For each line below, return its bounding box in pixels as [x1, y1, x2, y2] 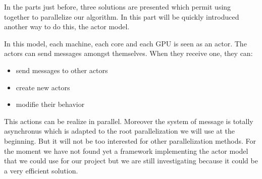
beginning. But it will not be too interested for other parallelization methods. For [4, 135, 256, 146]
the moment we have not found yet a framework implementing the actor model [4, 145, 248, 156]
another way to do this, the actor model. [4, 21, 130, 32]
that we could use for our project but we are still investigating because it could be [4, 155, 258, 166]
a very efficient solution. [4, 165, 78, 175]
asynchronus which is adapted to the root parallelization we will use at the [4, 126, 235, 136]
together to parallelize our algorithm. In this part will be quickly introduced [4, 11, 239, 22]
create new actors [16, 82, 70, 92]
